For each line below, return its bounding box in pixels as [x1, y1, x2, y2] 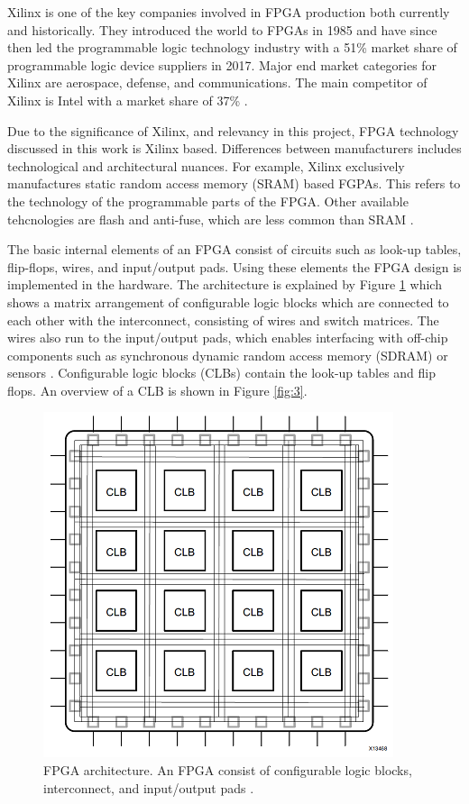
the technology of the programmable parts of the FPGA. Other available [7, 191, 409, 210]
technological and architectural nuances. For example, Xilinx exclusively [7, 156, 405, 175]
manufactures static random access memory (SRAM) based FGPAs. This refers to [7, 174, 461, 193]
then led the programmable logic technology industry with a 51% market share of [7, 38, 457, 57]
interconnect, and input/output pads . [43, 778, 254, 797]
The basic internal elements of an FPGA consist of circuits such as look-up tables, [7, 240, 462, 259]
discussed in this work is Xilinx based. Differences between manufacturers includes [7, 139, 462, 158]
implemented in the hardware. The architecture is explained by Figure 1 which [7, 275, 442, 294]
